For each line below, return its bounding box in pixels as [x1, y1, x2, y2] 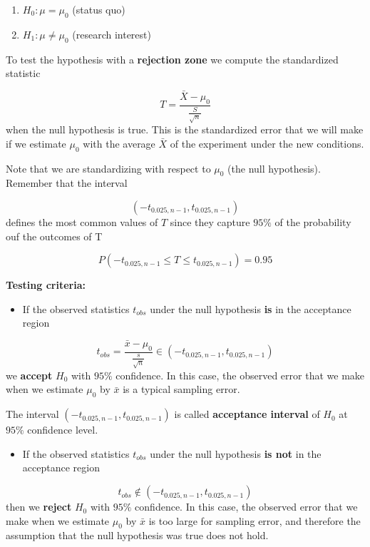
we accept [6, 367, 53, 382]
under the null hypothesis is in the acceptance [150, 301, 351, 316]
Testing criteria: [6, 277, 86, 292]
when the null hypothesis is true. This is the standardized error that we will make [6, 122, 364, 137]
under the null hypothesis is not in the [150, 446, 322, 461]
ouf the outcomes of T [6, 228, 103, 243]
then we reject [6, 499, 72, 514]
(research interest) [72, 26, 151, 41]
